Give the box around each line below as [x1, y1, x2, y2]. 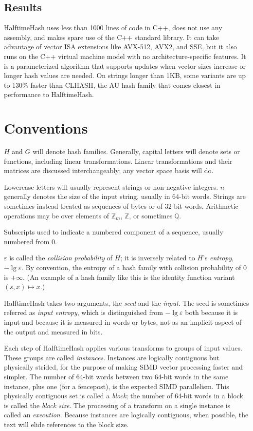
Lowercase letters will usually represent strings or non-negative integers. [4, 181, 218, 192]
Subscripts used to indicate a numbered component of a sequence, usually [4, 227, 223, 237]
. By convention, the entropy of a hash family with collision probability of [21, 262, 241, 273]
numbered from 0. [4, 236, 57, 246]
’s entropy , [202, 253, 234, 263]
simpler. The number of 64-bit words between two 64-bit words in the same [4, 371, 229, 381]
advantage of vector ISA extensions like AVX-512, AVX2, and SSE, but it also [4, 41, 237, 52]
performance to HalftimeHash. [4, 89, 94, 99]
